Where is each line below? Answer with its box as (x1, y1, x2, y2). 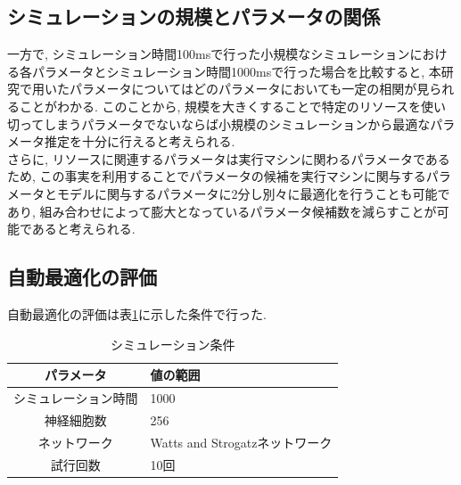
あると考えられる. (31, 219, 136, 238)
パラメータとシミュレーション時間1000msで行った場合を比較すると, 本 (31, 62, 441, 80)
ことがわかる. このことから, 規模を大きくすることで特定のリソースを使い (19, 96, 446, 115)
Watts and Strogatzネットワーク (150, 432, 333, 451)
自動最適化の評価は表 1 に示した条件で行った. (7, 304, 267, 323)
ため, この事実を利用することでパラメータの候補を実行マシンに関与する (7, 167, 426, 185)
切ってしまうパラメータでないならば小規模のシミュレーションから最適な (7, 114, 431, 133)
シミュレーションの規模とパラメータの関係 (7, 3, 381, 30)
